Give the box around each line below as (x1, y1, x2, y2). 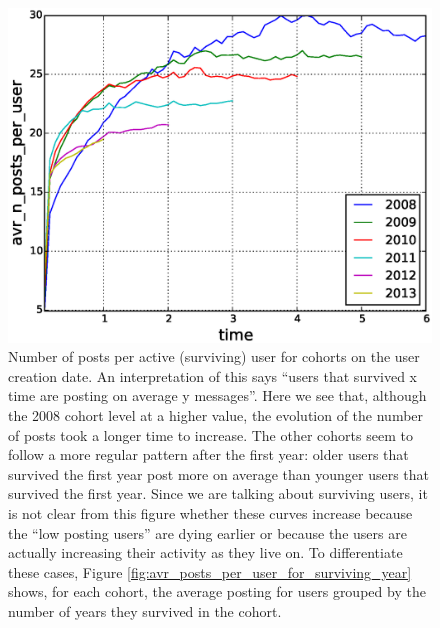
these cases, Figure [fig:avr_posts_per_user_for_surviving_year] (8, 561, 412, 582)
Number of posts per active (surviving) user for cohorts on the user (8, 346, 420, 367)
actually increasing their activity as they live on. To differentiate (8, 542, 403, 563)
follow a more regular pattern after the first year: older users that (8, 444, 409, 465)
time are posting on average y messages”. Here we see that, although (8, 385, 427, 406)
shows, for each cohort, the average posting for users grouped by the (8, 581, 426, 602)
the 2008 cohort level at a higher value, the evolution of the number (8, 404, 424, 425)
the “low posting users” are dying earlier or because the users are (8, 522, 407, 543)
